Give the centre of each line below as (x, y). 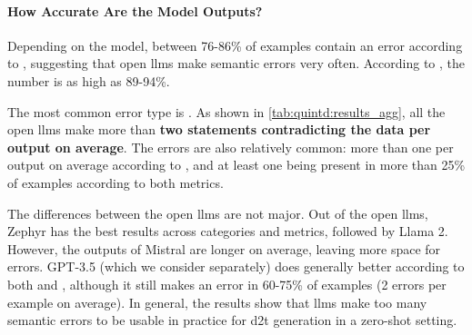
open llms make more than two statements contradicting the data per (219, 129)
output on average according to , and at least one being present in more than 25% (236, 165)
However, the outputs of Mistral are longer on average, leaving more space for (224, 248)
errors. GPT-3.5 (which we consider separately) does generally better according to (236, 266)
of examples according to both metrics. (115, 182)
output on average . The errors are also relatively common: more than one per (231, 147)
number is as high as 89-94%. (89, 80)
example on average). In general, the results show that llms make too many (217, 302)
